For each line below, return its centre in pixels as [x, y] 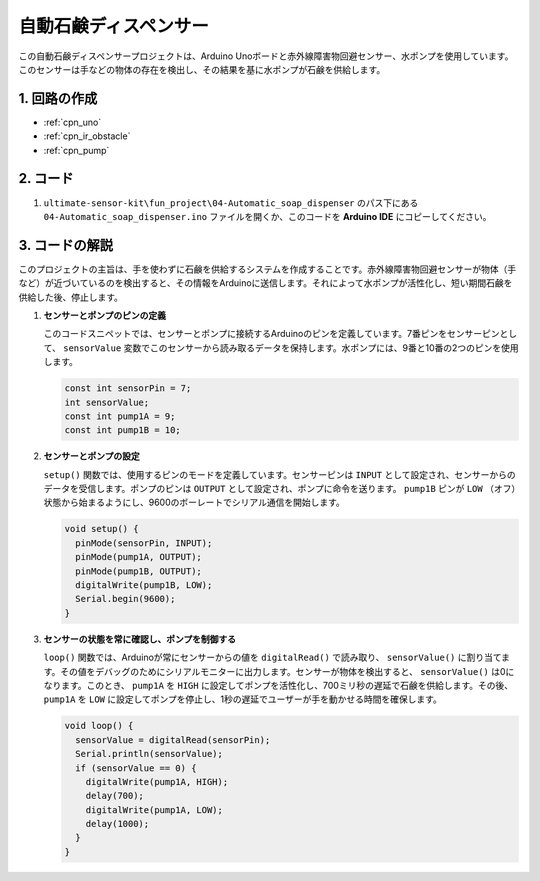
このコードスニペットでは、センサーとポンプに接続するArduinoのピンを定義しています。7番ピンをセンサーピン [271, 334]
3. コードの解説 [66, 245]
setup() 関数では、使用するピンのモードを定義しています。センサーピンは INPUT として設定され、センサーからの [279, 474]
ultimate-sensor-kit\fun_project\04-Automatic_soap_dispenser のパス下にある [231, 202]
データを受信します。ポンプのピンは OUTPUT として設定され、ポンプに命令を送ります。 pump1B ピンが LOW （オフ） [280, 489]
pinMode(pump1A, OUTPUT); [138, 557]
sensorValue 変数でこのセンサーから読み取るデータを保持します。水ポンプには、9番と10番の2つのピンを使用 [291, 347]
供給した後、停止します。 [71, 297]
